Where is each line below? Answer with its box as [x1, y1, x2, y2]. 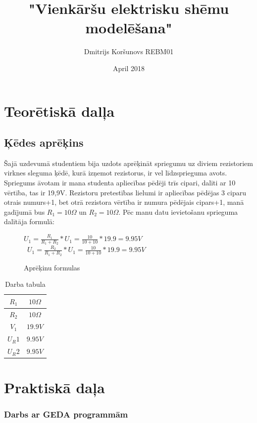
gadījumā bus [4, 206, 45, 217]
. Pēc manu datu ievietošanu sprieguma [118, 206, 238, 217]
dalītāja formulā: [4, 216, 54, 227]
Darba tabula [5, 279, 46, 289]
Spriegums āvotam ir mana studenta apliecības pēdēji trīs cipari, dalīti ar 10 [4, 177, 236, 188]
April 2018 [112, 63, 145, 73]
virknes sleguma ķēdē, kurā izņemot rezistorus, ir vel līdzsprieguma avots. [4, 168, 227, 178]
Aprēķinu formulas [24, 262, 80, 272]
